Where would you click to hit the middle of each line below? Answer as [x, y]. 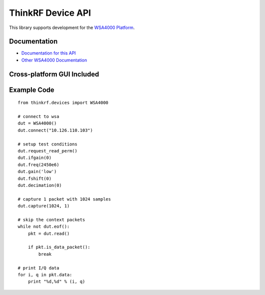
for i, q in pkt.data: [45, 275]
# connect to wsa [39, 117]
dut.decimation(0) [40, 185]
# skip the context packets [52, 220]
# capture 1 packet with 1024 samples [65, 199]
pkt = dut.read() [49, 233]
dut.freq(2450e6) [39, 164]
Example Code [32, 90]
